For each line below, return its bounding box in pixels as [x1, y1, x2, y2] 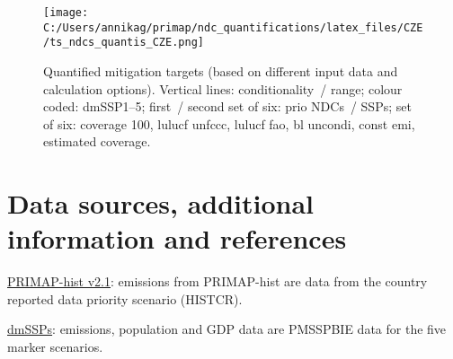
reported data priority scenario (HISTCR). [7, 289, 243, 308]
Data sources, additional [7, 185, 315, 222]
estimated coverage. [43, 132, 151, 151]
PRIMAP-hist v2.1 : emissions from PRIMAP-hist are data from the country [7, 272, 428, 291]
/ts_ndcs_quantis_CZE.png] [43, 36, 204, 49]
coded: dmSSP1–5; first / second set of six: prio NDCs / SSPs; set [43, 97, 412, 116]
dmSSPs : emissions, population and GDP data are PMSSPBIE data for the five [7, 320, 447, 338]
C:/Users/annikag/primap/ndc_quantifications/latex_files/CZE [43, 21, 423, 34]
